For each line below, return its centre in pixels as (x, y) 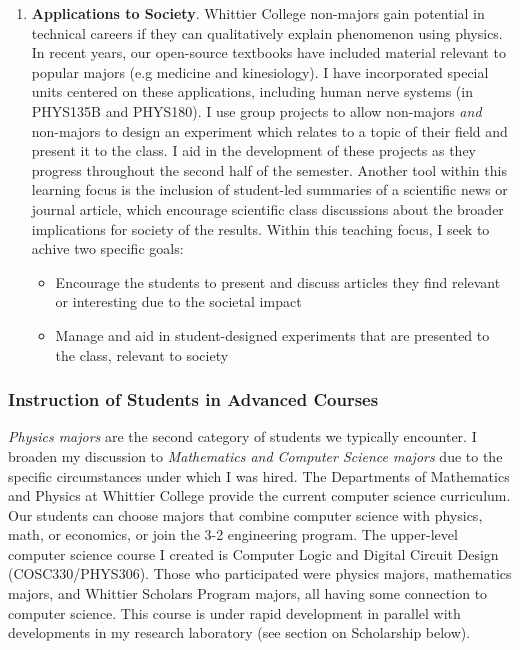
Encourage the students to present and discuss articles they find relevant (278, 281)
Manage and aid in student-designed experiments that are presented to (272, 334)
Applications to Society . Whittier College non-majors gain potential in (258, 13)
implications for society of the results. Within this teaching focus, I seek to (260, 228)
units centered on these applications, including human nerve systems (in (252, 91)
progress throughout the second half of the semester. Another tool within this (269, 169)
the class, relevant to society (142, 354)
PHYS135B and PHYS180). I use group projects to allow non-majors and (256, 110)
